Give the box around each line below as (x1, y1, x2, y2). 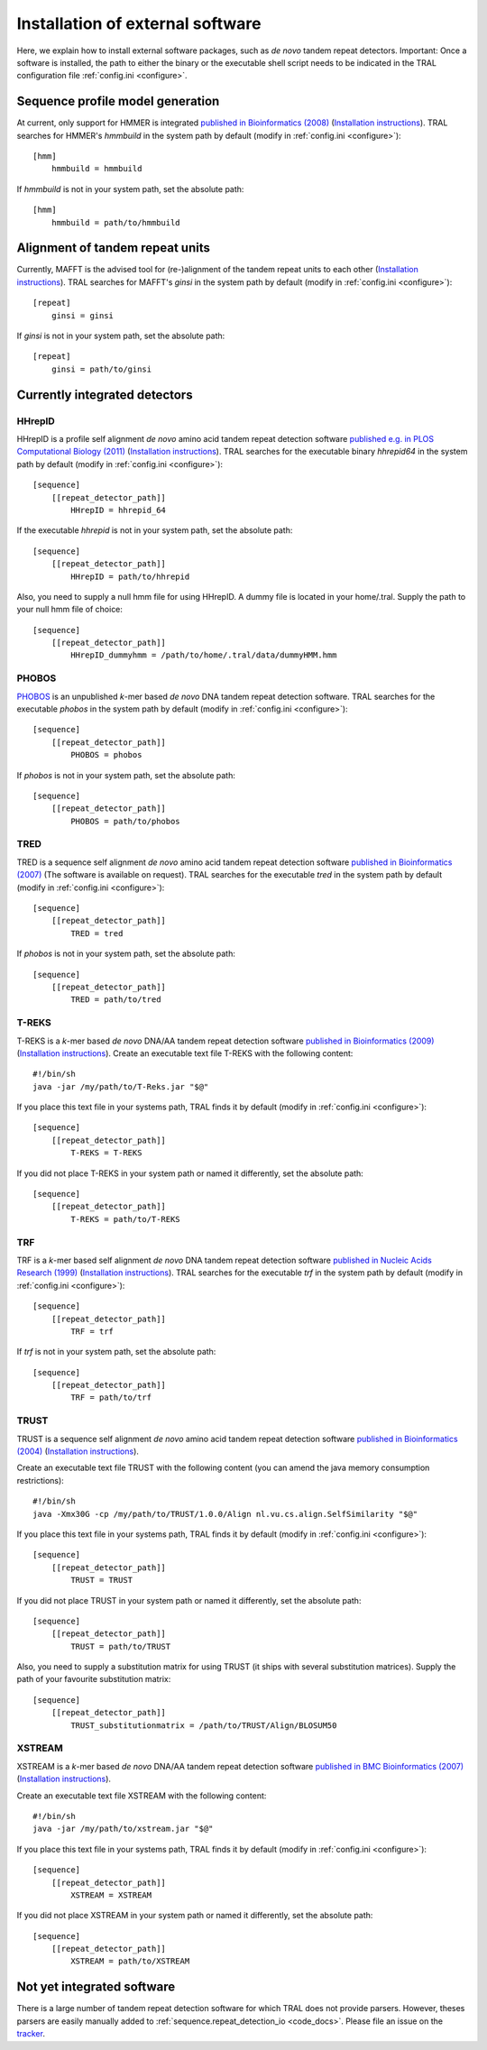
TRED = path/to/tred (70, 995, 161, 1005)
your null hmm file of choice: (16, 604, 124, 615)
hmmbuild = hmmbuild (51, 163, 142, 174)
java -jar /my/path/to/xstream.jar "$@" (32, 1824, 214, 1834)
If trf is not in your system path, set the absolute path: (16, 1347, 216, 1357)
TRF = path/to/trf (70, 1393, 152, 1402)
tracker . (16, 2028, 45, 2039)
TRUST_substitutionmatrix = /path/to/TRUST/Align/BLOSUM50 (70, 1720, 337, 1731)
